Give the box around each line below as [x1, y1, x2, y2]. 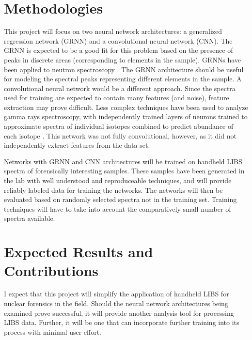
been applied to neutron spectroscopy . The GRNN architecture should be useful [4, 64, 244, 74]
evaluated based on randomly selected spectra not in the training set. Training [4, 194, 237, 204]
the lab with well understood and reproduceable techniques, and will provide [4, 175, 232, 185]
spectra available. [4, 213, 55, 223]
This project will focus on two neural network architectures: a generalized [4, 26, 222, 36]
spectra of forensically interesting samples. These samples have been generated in [4, 166, 245, 176]
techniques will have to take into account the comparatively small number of [4, 203, 231, 214]
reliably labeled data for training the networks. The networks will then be [4, 185, 223, 195]
